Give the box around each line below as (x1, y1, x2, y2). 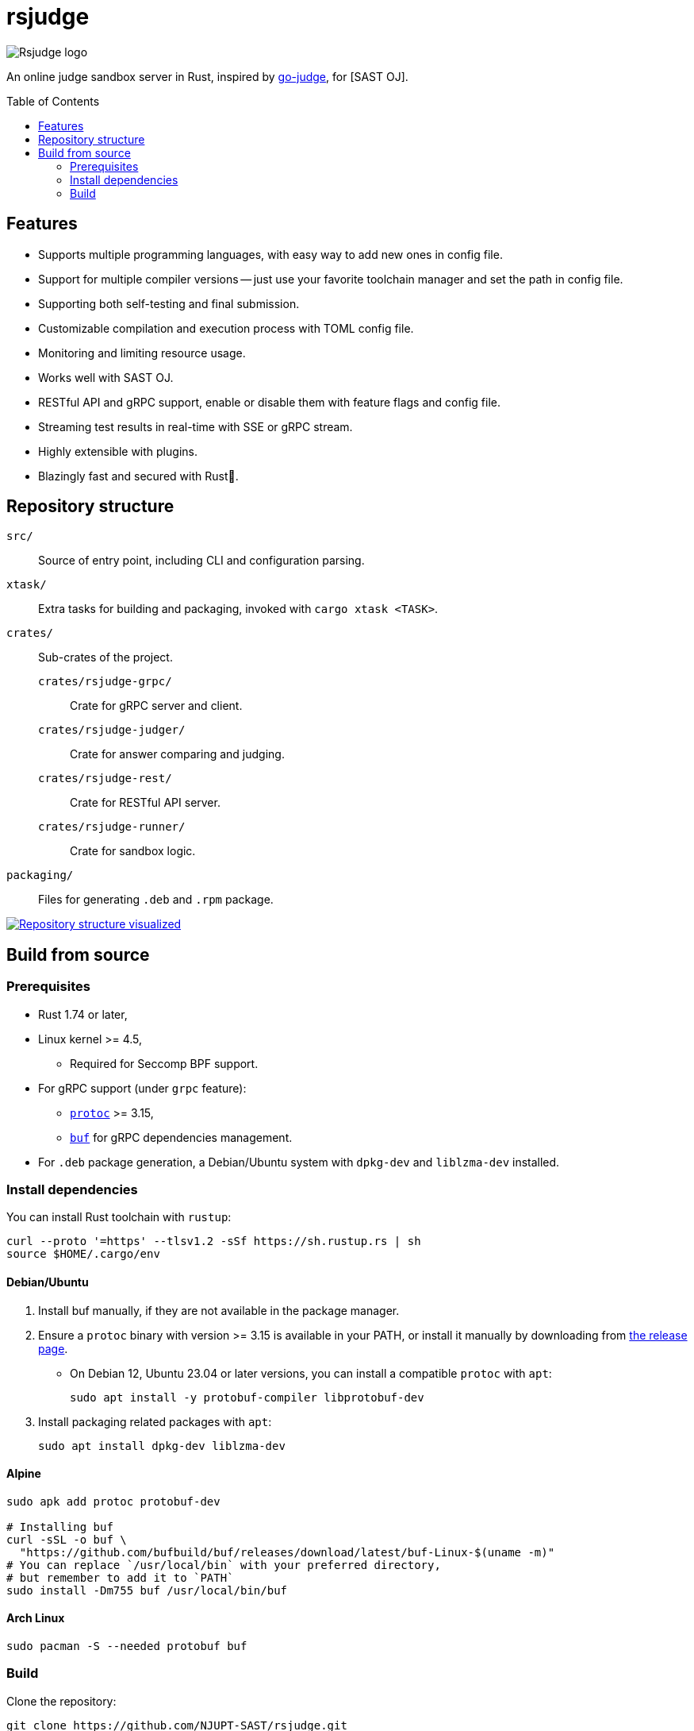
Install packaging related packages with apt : (38, 1414, 272, 1428)
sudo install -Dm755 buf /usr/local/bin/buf (6, 1583, 288, 1597)
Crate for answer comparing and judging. (70, 747, 285, 761)
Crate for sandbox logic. (70, 844, 196, 858)
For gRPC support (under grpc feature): (38, 1081, 247, 1095)
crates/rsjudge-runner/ (38, 820, 186, 834)
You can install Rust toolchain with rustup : (6, 1210, 232, 1224)
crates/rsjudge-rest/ (38, 772, 172, 785)
